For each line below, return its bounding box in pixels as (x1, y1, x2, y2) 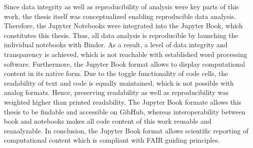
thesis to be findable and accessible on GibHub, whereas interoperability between (4, 106, 246, 116)
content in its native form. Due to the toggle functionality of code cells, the (4, 68, 228, 78)
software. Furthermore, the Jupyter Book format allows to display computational (4, 58, 245, 69)
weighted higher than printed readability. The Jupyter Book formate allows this (4, 96, 242, 107)
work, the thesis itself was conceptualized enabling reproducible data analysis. (4, 11, 236, 21)
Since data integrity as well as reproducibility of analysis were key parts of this (4, 1, 239, 11)
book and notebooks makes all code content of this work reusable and (4, 116, 212, 126)
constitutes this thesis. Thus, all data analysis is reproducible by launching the (4, 30, 238, 40)
